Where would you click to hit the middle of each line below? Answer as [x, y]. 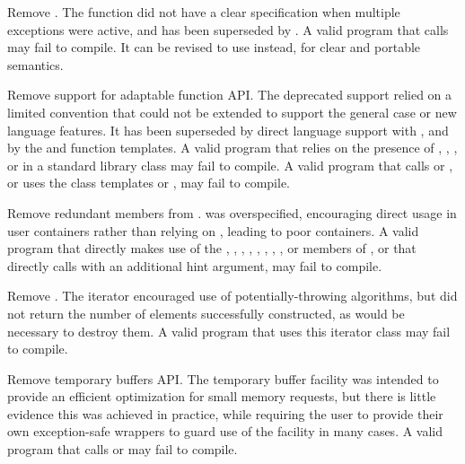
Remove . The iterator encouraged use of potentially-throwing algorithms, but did [232, 296]
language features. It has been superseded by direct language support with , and [228, 130]
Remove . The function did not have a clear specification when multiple [204, 12]
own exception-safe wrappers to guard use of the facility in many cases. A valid [225, 431]
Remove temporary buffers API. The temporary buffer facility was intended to [223, 378]
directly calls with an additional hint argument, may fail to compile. [195, 265]
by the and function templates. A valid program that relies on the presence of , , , [232, 148]
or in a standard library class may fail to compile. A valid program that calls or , [230, 165]
